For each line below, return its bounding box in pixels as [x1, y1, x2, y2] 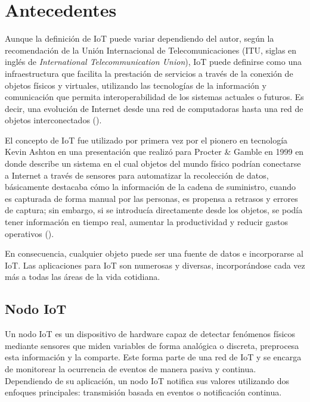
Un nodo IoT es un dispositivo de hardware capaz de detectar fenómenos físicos [5, 328, 296, 340]
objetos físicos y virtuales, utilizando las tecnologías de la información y [5, 79, 266, 91]
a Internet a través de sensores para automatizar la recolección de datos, [5, 169, 269, 181]
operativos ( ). [5, 227, 54, 239]
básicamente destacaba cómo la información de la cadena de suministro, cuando [5, 180, 296, 193]
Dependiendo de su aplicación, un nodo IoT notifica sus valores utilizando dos [5, 374, 290, 387]
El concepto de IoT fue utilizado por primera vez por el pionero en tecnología [5, 133, 288, 146]
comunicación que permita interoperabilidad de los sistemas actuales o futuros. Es [5, 91, 304, 103]
